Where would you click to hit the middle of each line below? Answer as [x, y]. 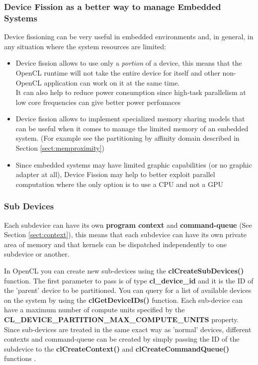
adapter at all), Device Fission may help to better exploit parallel [115, 174]
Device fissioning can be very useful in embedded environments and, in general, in [129, 37]
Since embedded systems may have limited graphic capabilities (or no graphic [134, 164]
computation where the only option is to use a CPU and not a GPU [119, 184]
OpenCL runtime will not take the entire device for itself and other [118, 72]
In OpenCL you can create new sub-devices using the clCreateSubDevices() [124, 271]
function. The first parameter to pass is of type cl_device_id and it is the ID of [129, 280]
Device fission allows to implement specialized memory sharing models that [130, 119]
